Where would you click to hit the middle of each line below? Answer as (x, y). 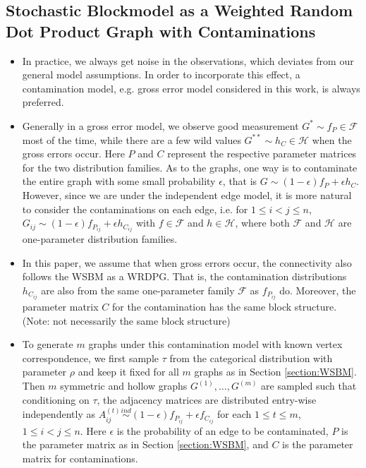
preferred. (43, 102)
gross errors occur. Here (73, 154)
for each (234, 414)
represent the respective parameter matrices (262, 154)
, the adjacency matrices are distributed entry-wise (207, 399)
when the (332, 139)
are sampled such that (309, 386)
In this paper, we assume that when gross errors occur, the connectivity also (187, 262)
